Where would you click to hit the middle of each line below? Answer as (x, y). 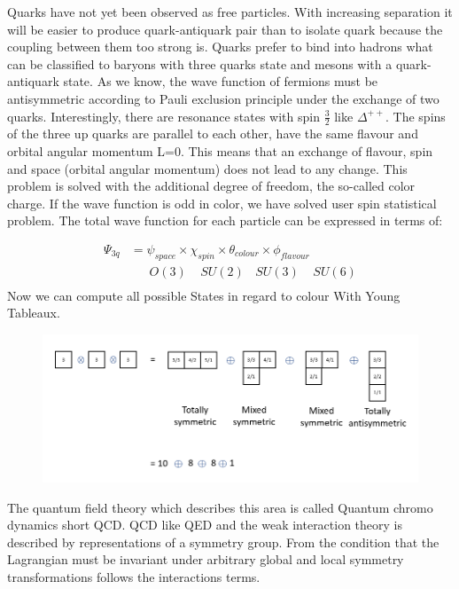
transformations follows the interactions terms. (134, 577)
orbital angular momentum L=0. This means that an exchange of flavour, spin (220, 150)
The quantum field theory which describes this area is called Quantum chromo (220, 507)
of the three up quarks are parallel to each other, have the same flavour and (213, 134)
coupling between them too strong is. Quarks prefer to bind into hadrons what (220, 47)
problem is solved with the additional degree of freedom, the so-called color (211, 186)
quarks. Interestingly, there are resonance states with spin (163, 116)
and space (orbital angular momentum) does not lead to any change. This (207, 168)
